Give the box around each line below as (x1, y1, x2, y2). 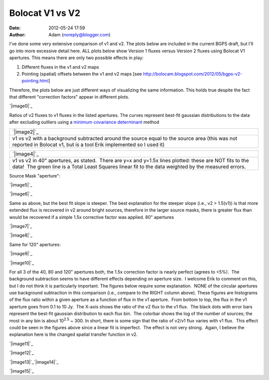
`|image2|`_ (12, 128, 39, 135)
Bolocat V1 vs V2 (9, 7, 81, 18)
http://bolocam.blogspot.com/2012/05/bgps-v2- (142, 71, 243, 77)
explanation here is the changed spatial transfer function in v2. (9, 331, 138, 338)
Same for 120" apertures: (9, 241, 61, 247)
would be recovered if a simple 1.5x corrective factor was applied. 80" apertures (9, 214, 174, 220)
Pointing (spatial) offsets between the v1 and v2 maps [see (21, 71, 142, 77)
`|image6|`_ (9, 191, 32, 197)
